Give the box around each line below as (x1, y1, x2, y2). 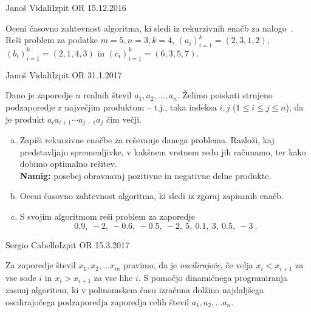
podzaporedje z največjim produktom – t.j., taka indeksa (5, 100, 217, 113)
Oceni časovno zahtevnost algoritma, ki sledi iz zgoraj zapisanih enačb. (19, 189, 284, 202)
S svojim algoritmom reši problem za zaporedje (19, 209, 195, 222)
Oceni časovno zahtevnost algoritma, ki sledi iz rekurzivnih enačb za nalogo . (5, 21, 293, 34)
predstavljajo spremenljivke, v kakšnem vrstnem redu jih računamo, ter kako (19, 145, 306, 158)
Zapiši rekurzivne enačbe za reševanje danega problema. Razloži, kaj (19, 134, 275, 146)
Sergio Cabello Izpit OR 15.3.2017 (5, 238, 130, 251)
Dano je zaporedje (5, 89, 73, 101)
